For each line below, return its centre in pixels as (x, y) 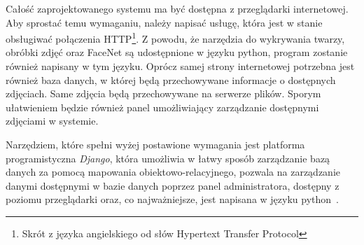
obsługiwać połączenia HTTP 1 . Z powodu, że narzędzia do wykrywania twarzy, (175, 37)
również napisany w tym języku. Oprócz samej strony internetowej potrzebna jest (180, 66)
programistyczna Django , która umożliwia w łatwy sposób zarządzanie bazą (168, 158)
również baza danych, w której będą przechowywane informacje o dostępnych (171, 79)
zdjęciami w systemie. (52, 121)
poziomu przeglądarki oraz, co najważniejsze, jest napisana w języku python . (172, 199)
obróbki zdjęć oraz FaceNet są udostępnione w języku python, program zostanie (177, 52)
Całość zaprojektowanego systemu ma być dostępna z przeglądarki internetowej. (177, 8)
